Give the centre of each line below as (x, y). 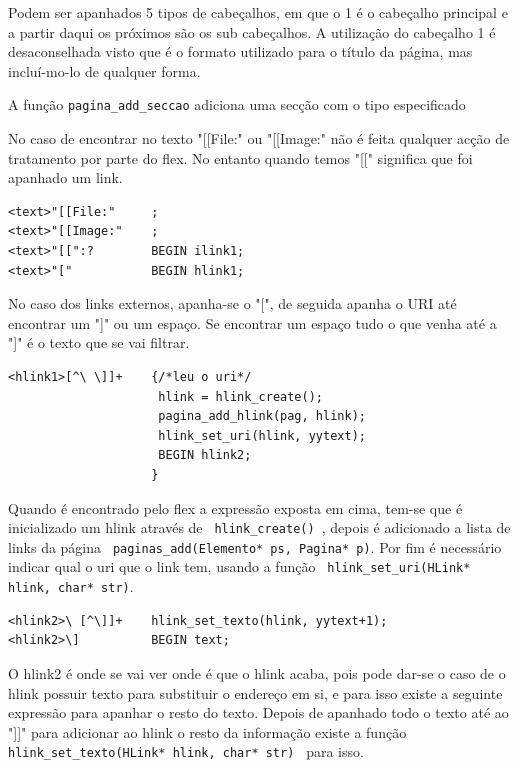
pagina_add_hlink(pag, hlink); (262, 416)
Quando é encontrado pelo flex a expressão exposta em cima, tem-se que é (235, 507)
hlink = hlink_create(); (240, 396)
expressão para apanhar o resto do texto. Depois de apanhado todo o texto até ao (258, 712)
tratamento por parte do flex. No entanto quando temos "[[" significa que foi (240, 157)
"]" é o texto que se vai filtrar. (99, 342)
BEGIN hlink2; (205, 455)
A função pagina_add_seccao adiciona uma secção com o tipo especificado (237, 104)
